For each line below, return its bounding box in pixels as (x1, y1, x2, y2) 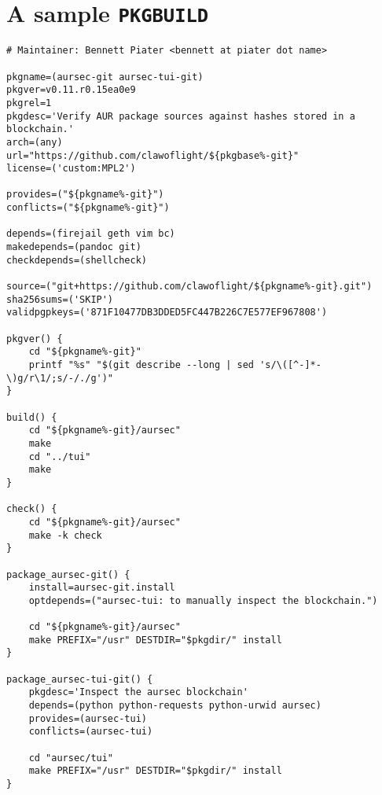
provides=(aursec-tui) (28, 712, 147, 724)
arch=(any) (6, 136, 63, 148)
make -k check (28, 529, 102, 541)
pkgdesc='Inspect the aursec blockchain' (28, 686, 248, 698)
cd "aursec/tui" (28, 752, 114, 764)
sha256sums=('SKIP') (6, 293, 114, 305)
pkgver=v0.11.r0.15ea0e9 (6, 84, 136, 96)
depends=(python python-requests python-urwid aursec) (28, 700, 321, 712)
